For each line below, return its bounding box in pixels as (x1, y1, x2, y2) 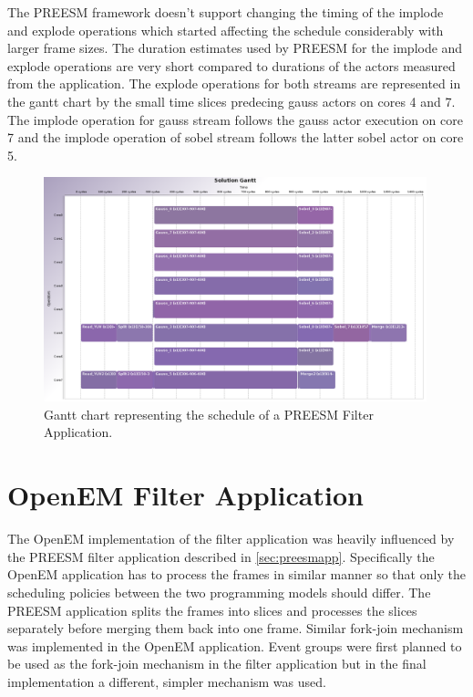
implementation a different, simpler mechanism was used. (7, 671, 326, 691)
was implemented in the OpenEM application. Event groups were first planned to (7, 636, 462, 655)
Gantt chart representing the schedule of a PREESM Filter (44, 404, 374, 423)
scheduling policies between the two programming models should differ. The (7, 582, 431, 601)
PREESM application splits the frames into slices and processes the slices (7, 600, 417, 619)
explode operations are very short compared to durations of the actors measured (7, 56, 456, 75)
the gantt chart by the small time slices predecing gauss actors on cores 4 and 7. (7, 91, 456, 110)
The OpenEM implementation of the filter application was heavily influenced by (7, 529, 455, 548)
